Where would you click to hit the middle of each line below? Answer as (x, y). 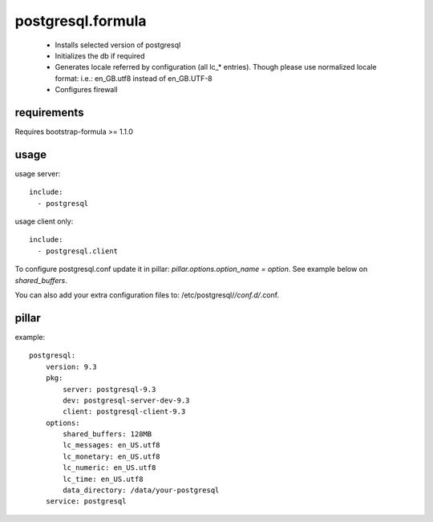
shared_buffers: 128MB (107, 434)
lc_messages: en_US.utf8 (111, 445)
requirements (49, 112)
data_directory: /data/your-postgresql (141, 490)
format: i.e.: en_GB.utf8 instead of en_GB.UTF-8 (134, 78)
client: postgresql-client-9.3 (124, 412)
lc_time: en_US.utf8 (103, 479)
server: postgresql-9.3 (109, 389)
